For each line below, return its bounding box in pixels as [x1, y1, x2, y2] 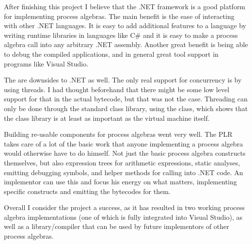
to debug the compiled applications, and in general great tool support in [4, 49, 219, 59]
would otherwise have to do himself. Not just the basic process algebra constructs [4, 148, 246, 158]
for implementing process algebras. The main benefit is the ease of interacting [4, 11, 235, 21]
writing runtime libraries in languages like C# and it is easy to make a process [4, 30, 238, 40]
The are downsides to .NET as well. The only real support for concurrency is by [4, 75, 242, 85]
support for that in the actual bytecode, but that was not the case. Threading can [4, 94, 248, 104]
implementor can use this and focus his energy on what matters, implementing [4, 177, 237, 187]
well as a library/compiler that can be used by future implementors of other [4, 221, 229, 231]
